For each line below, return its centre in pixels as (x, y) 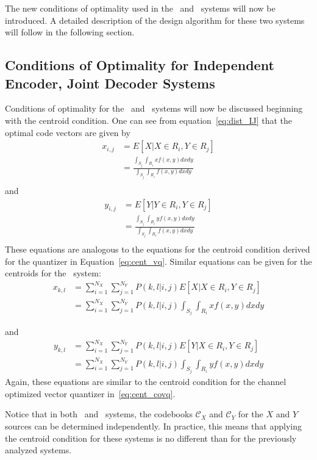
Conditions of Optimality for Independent (140, 65)
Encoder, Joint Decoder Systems (110, 83)
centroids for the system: (53, 273)
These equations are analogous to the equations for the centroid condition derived (158, 249)
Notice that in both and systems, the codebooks (99, 414)
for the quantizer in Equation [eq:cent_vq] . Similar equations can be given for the (158, 261)
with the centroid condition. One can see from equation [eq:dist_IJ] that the (149, 120)
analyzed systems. (38, 450)
